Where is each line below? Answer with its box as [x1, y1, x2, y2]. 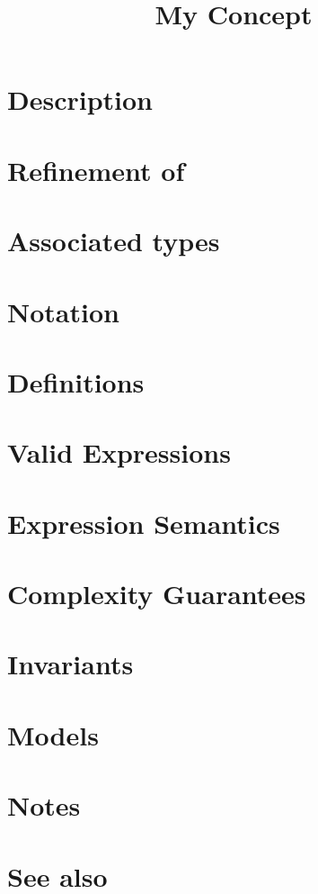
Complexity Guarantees [7, 575, 306, 611]
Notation [7, 293, 119, 330]
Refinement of [7, 151, 185, 188]
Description [7, 81, 154, 118]
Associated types [7, 222, 220, 259]
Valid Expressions [7, 434, 231, 471]
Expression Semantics [7, 504, 280, 541]
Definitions [7, 363, 145, 400]
